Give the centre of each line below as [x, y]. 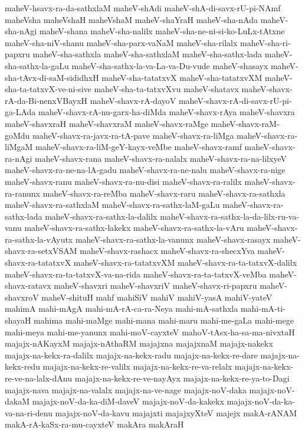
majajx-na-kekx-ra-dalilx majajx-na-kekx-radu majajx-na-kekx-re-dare [131, 355]
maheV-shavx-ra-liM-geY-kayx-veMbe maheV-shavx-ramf [139, 147]
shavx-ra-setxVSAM [41, 251]
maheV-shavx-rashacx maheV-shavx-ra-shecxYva [167, 251]
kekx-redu [22, 366]
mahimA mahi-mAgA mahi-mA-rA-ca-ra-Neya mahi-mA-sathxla [122, 309]
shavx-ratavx [28, 285]
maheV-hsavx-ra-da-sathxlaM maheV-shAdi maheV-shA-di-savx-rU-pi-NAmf [143, 8]
